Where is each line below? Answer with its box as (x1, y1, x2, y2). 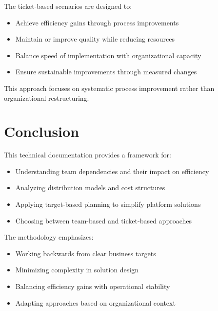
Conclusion (4, 121, 79, 141)
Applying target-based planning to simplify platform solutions (15, 199, 201, 209)
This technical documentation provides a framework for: (4, 150, 171, 160)
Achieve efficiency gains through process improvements (15, 17, 179, 27)
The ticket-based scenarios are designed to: (4, 1, 132, 11)
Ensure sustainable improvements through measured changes (15, 67, 197, 77)
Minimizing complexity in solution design (15, 265, 139, 275)
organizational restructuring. (4, 92, 89, 103)
